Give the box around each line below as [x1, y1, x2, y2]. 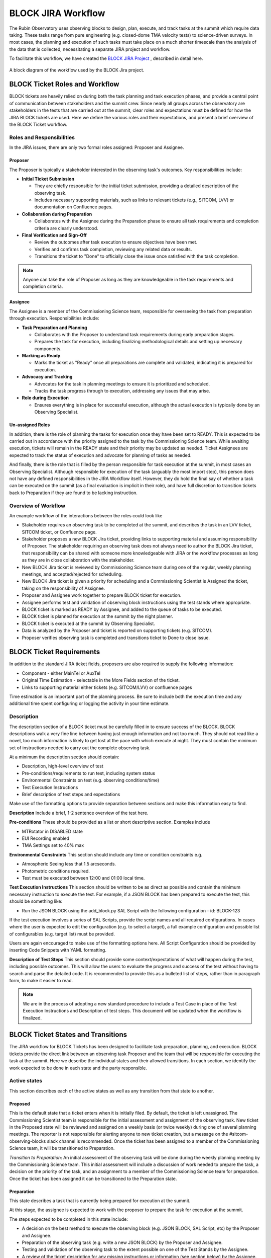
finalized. [23, 1014, 42, 1021]
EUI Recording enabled [22, 835, 70, 841]
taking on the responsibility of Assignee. [22, 585, 105, 591]
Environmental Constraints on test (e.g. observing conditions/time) [22, 777, 160, 783]
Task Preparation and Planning [22, 325, 87, 331]
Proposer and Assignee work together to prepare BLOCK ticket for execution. [22, 592, 182, 598]
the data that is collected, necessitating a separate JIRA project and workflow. [9, 46, 171, 52]
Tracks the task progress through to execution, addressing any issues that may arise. [34, 388, 210, 394]
